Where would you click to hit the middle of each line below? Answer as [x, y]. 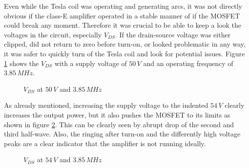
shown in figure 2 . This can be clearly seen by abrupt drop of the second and [119, 124]
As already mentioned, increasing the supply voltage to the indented [106, 105]
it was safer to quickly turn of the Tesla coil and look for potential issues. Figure [124, 53]
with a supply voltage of [91, 63]
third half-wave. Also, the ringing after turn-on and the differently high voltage [122, 134]
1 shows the [21, 63]
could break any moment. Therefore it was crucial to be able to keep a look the [123, 25]
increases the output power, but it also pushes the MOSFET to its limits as [117, 114]
